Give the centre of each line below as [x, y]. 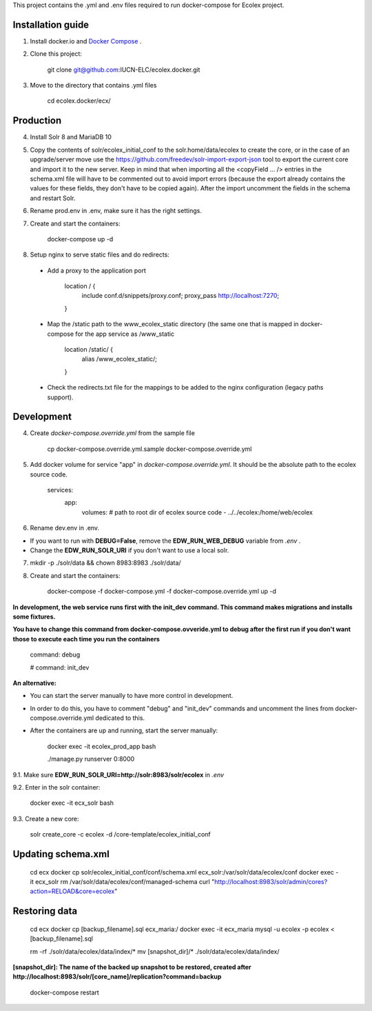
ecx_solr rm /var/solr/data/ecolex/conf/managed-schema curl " [125, 882]
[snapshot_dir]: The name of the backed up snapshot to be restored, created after [132, 967]
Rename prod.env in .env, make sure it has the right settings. [116, 211]
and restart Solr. [53, 198]
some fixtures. [34, 617]
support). [60, 397]
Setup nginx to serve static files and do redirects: [100, 254]
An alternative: [34, 683]
